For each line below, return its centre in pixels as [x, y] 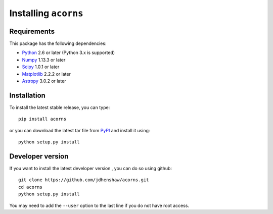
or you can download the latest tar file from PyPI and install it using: [80, 130]
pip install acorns [42, 119]
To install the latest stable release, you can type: [60, 107]
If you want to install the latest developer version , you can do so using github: [90, 168]
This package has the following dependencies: [58, 43]
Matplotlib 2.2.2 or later [46, 74]
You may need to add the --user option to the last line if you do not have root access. [99, 205]
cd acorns [30, 187]
